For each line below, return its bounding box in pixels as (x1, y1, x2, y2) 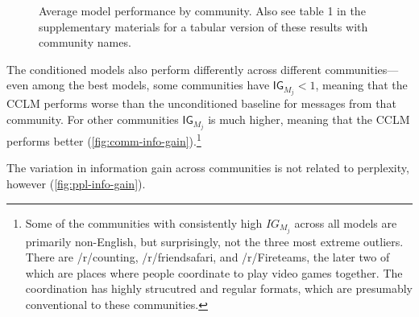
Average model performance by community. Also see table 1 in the (39, 2, 366, 19)
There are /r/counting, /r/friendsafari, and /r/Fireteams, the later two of (25, 249, 390, 266)
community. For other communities (6, 111, 179, 128)
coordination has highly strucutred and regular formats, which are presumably (25, 280, 413, 297)
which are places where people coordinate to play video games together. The (25, 264, 403, 281)
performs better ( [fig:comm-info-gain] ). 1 (6, 130, 201, 149)
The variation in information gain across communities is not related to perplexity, (6, 159, 409, 176)
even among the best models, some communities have (6, 76, 270, 93)
